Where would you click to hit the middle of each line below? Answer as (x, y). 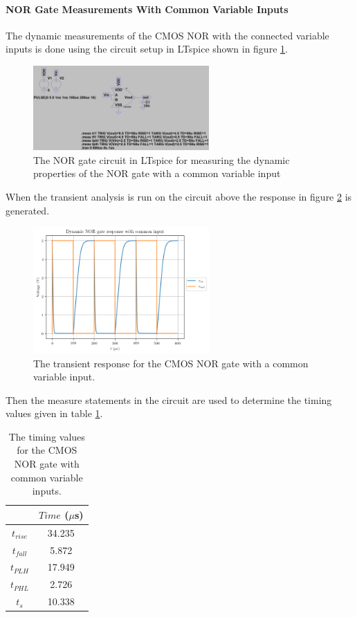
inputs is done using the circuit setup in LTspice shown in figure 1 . (147, 49)
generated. (28, 210)
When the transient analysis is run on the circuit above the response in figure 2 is (179, 196)
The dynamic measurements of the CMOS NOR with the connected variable (167, 35)
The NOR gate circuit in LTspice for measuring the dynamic (162, 159)
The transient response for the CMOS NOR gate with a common (171, 363)
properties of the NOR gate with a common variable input (157, 173)
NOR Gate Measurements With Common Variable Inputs (147, 9)
